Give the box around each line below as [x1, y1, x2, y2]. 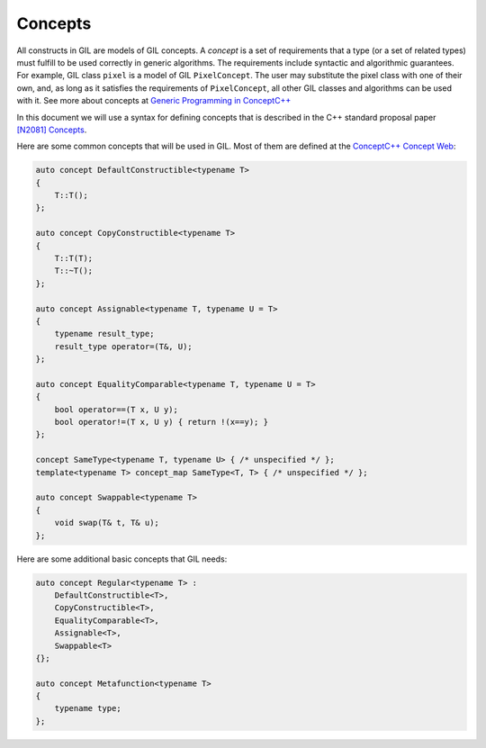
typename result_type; [54, 329, 155, 339]
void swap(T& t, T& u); [54, 518, 159, 528]
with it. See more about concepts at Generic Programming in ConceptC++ [16, 95, 292, 106]
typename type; [54, 703, 121, 714]
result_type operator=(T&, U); [54, 341, 193, 351]
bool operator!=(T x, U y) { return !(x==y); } [54, 417, 269, 428]
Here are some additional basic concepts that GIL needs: [16, 554, 228, 564]
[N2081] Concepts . [16, 124, 87, 135]
